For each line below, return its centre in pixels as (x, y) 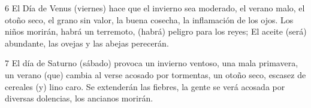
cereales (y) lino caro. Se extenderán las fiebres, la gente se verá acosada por (145, 86)
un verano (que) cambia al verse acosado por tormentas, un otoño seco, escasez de (155, 74)
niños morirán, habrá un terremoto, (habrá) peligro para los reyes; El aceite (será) (156, 31)
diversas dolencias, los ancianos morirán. (79, 98)
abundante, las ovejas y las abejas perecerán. (87, 43)
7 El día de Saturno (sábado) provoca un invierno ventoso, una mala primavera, (152, 63)
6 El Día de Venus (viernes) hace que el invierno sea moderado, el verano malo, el (155, 8)
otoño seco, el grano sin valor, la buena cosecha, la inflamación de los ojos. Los (149, 19)
